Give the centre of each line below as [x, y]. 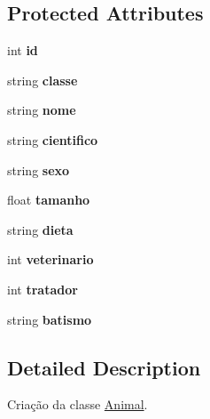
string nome [42, 110]
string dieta [40, 229]
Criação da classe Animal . [78, 404]
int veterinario [51, 259]
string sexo [39, 169]
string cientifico [53, 139]
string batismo [50, 319]
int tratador [43, 289]
